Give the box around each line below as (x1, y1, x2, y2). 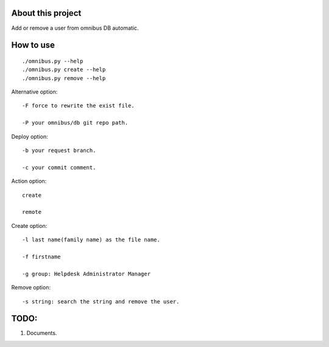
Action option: (11, 177, 47, 185)
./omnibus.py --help (22, 58, 83, 64)
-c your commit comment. (22, 164, 96, 171)
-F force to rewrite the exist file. (22, 102, 135, 109)
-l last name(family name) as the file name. (22, 236, 161, 243)
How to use (11, 40, 55, 50)
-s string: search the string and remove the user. (22, 298, 180, 305)
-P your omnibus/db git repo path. (22, 119, 129, 126)
